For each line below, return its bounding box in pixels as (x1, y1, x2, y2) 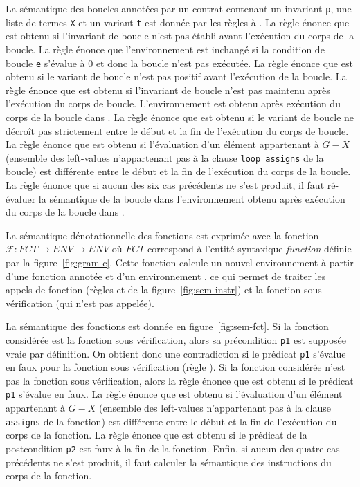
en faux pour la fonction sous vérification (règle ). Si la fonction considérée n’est (6, 360, 345, 374)
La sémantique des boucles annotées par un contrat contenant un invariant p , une (6, 1, 352, 15)
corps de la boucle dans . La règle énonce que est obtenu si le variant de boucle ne (6, 109, 354, 124)
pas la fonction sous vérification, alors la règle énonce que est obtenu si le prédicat (6, 373, 354, 387)
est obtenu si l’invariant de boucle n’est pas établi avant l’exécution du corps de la (6, 28, 354, 43)
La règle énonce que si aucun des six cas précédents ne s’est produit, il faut (6, 177, 325, 192)
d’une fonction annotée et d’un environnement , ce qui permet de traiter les (6, 268, 326, 283)
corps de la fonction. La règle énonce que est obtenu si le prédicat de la (6, 428, 307, 442)
